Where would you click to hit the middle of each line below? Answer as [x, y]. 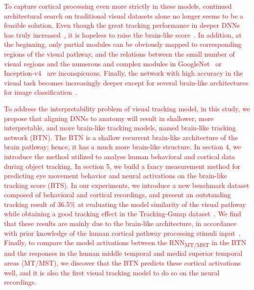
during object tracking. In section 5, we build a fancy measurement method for [122, 166]
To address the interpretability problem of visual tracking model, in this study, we [127, 108]
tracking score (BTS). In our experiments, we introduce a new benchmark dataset [127, 185]
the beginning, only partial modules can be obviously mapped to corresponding [123, 44]
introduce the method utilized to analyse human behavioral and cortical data [120, 156]
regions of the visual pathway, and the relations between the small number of [119, 53]
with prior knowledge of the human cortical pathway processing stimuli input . [122, 233]
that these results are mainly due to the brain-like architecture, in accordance [120, 223]
